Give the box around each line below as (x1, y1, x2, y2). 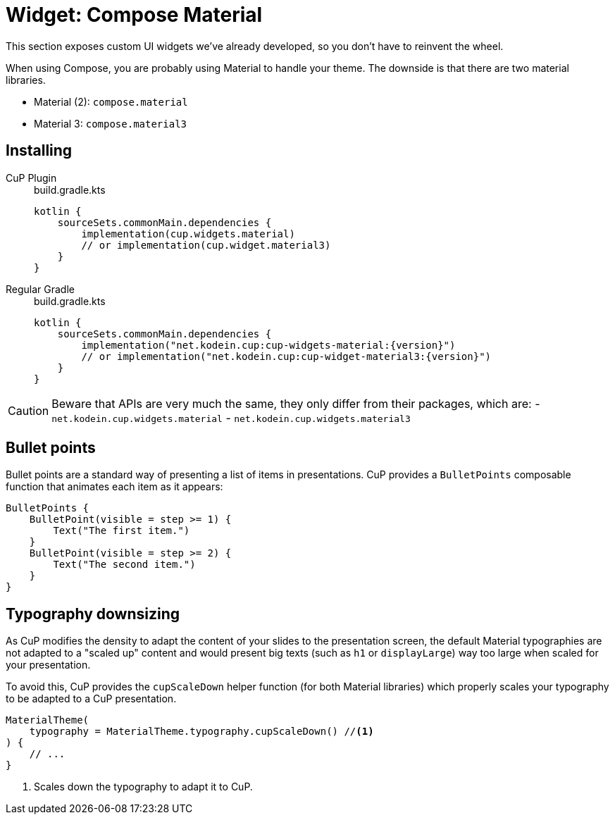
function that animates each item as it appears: (6, 480, 223, 493)
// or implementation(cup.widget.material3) (81, 239, 331, 251)
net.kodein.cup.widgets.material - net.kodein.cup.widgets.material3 (51, 410, 411, 425)
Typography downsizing (6, 604, 180, 623)
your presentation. (6, 659, 91, 671)
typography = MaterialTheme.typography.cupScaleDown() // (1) (29, 726, 374, 738)
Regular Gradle (6, 282, 75, 295)
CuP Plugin (6, 171, 57, 184)
